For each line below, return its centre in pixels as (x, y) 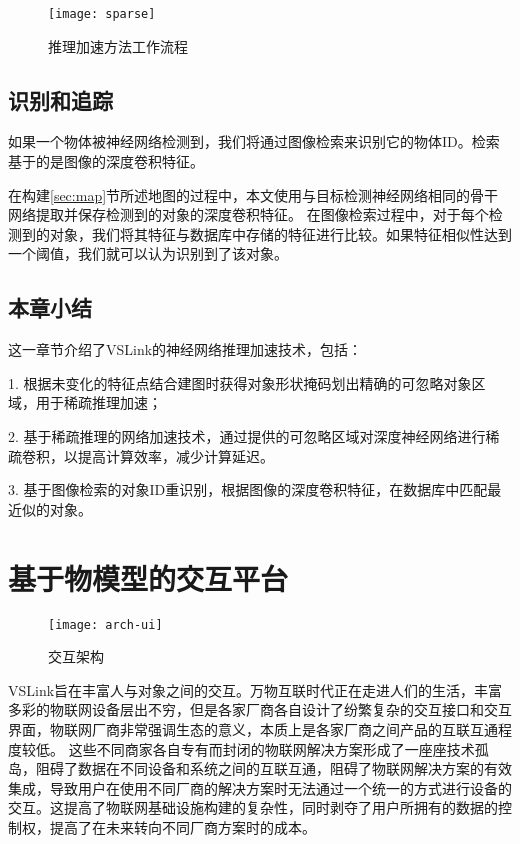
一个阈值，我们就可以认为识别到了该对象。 (148, 253)
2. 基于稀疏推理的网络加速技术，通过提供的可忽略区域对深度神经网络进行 (247, 436)
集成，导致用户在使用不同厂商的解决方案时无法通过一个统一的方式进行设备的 (260, 787)
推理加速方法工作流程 (118, 45)
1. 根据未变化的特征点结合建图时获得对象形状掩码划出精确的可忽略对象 (240, 382)
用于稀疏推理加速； (98, 402)
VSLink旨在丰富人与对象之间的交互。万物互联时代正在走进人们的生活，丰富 (255, 689)
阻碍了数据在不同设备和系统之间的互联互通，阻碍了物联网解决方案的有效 (273, 768)
